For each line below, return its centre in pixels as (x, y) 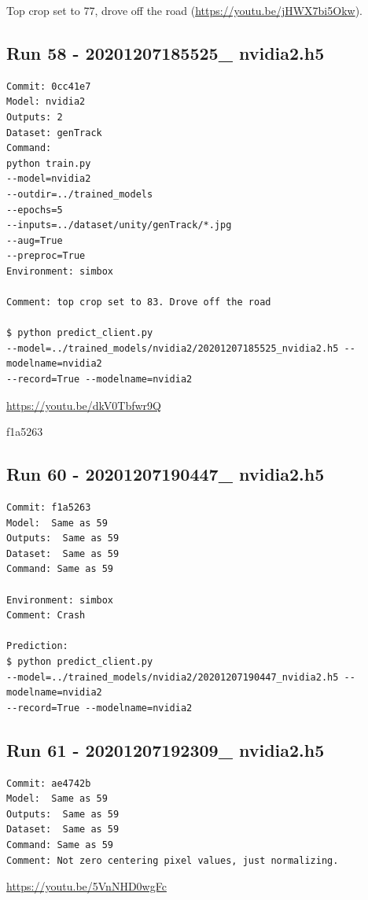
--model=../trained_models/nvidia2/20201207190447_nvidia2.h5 (173, 677)
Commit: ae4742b (49, 783)
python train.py (49, 163)
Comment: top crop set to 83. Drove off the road (139, 302)
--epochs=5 (35, 210)
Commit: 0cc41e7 (49, 86)
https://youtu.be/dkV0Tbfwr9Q (84, 405)
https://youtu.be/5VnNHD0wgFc (86, 886)
